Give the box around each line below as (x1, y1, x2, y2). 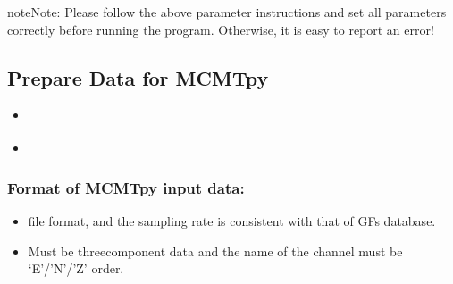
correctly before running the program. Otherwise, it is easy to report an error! (7, 20, 434, 38)
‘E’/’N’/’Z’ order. (28, 259, 124, 278)
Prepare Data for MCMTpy (7, 63, 269, 91)
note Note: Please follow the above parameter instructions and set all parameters (7, 3, 447, 21)
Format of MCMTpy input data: (7, 176, 245, 198)
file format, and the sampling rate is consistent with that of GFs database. (28, 212, 436, 230)
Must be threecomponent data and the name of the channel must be (28, 241, 403, 260)
